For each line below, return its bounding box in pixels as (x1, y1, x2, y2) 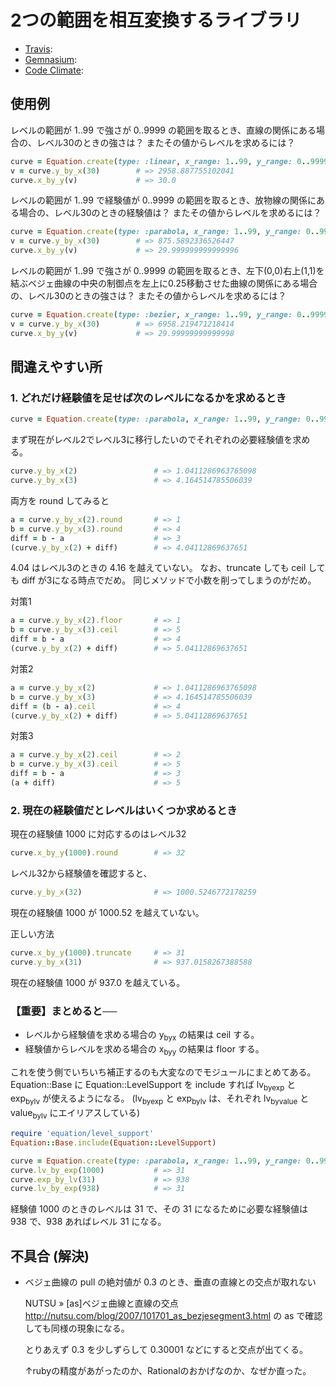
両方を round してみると (10, 494, 110, 506)
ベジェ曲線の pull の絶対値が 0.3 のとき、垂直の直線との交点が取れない (24, 1276, 317, 1288)
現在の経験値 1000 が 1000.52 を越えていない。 (10, 906, 205, 918)
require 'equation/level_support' (10, 1129, 155, 1139)
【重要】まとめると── (10, 1004, 118, 1018)
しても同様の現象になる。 (24, 1322, 130, 1335)
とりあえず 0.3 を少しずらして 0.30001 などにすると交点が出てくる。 (24, 1344, 309, 1356)
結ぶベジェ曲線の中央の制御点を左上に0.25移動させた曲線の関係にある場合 (10, 277, 318, 289)
